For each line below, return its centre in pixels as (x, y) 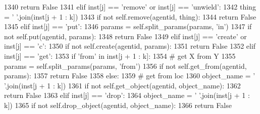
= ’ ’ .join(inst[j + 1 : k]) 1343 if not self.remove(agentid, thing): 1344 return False (130, 16)
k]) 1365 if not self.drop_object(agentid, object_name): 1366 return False (118, 105)
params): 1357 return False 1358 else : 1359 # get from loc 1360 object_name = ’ (130, 76)
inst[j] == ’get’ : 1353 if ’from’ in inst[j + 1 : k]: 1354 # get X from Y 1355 (120, 55)
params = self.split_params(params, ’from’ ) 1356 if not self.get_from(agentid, (125, 66)
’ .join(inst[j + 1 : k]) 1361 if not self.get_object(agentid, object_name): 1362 (122, 85)
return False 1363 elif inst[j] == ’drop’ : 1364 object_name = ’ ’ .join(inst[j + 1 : (127, 95)
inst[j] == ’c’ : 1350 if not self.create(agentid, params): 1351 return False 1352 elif (130, 46)
